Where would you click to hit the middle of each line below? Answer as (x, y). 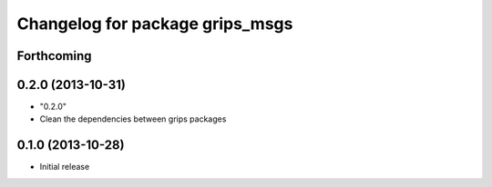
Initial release (65, 167)
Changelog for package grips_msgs (155, 24)
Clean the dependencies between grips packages (133, 119)
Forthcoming (54, 56)
